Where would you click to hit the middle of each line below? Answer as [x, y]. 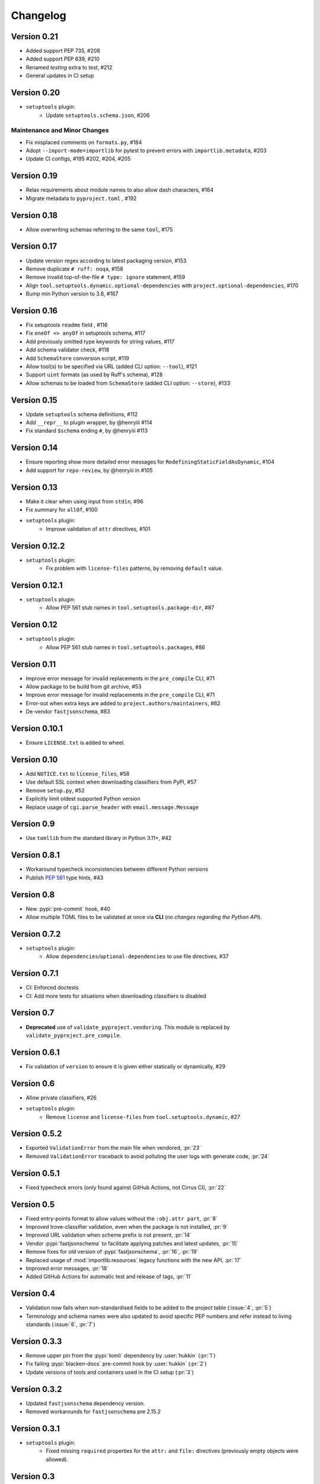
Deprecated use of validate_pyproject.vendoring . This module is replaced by [128, 1027]
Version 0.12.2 [38, 546]
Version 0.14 [34, 448]
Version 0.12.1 [37, 585]
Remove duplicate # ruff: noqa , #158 [75, 269]
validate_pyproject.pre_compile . [73, 1035]
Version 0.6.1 [35, 1052]
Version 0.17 [34, 246]
